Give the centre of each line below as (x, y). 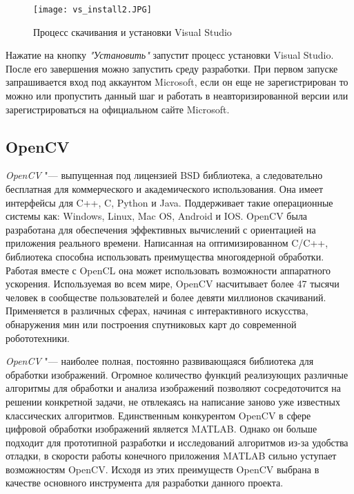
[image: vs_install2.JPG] (92, 10)
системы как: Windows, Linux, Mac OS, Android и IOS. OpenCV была (157, 216)
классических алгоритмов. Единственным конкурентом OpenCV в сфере (158, 415)
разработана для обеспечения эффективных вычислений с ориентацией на (161, 229)
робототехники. (38, 338)
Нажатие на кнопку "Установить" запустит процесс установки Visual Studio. (170, 55)
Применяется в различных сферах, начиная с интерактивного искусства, (157, 311)
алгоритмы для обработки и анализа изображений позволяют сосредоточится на (174, 388)
